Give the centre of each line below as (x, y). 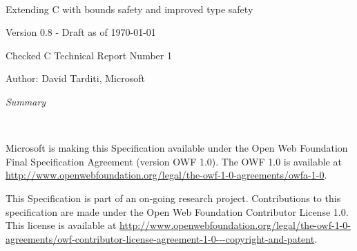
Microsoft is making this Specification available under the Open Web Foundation (177, 148)
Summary (26, 101)
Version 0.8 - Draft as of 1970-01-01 (81, 32)
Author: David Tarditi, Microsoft (75, 78)
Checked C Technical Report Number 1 (89, 55)
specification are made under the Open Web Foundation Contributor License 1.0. (177, 211)
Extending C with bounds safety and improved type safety (129, 9)
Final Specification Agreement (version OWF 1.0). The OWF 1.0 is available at (174, 161)
